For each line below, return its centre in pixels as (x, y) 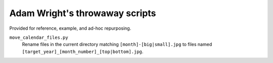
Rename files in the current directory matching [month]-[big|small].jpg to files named (117, 44)
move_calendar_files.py (39, 37)
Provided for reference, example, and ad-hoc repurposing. (70, 28)
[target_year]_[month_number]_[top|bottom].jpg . (83, 51)
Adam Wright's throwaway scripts (83, 13)
